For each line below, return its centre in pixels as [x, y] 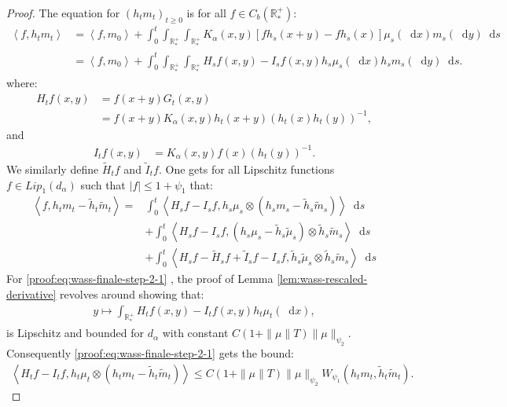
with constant [195, 333]
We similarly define [53, 169]
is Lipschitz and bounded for [75, 333]
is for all [206, 13]
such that [103, 184]
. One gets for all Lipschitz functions [246, 169]
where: [22, 83]
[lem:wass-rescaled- [322, 279]
